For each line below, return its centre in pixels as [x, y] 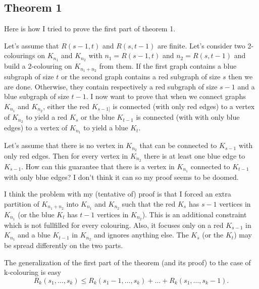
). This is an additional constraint [194, 214]
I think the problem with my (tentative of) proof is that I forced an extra [118, 194]
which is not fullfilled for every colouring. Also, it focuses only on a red [114, 225]
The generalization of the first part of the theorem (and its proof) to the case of [127, 262]
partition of [22, 203]
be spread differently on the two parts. [64, 245]
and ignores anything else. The [141, 235]
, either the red [66, 106]
